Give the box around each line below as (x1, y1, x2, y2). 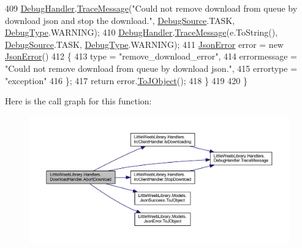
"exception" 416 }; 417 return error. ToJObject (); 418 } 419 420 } (5, 74, 247, 87)
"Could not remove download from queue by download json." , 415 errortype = (5, 61, 298, 74)
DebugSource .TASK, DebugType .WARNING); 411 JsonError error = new (5, 37, 284, 50)
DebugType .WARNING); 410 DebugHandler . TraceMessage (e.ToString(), (5, 26, 278, 39)
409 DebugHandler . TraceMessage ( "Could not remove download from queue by (5, 2, 298, 14)
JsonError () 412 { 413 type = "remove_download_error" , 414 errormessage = (5, 50, 297, 63)
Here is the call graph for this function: (5, 95, 152, 107)
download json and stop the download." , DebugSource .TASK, (5, 14, 235, 26)
